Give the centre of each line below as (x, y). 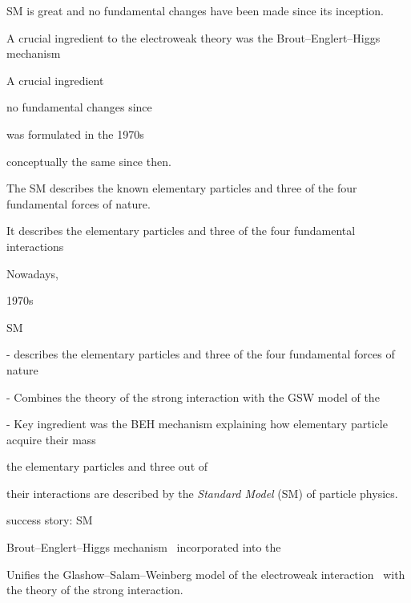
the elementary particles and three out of (107, 466)
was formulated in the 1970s (75, 134)
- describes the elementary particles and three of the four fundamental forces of (201, 354)
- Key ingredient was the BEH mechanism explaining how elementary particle (197, 424)
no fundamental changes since (79, 107)
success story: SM (50, 520)
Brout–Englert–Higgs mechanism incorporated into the (144, 547)
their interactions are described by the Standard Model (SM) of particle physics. (202, 493)
